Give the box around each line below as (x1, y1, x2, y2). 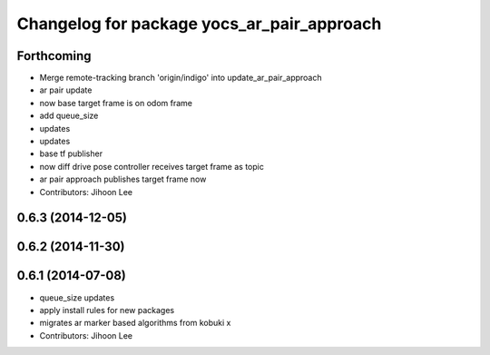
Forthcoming (16, 48, 92, 64)
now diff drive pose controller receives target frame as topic (39, 161, 265, 172)
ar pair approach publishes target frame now (39, 173, 207, 185)
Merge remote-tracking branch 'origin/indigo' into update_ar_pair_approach (39, 73, 322, 84)
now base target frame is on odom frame (39, 97, 192, 108)
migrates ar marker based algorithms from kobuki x (39, 318, 231, 329)
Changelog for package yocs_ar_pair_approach (16, 14, 382, 34)
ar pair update (39, 84, 93, 95)
